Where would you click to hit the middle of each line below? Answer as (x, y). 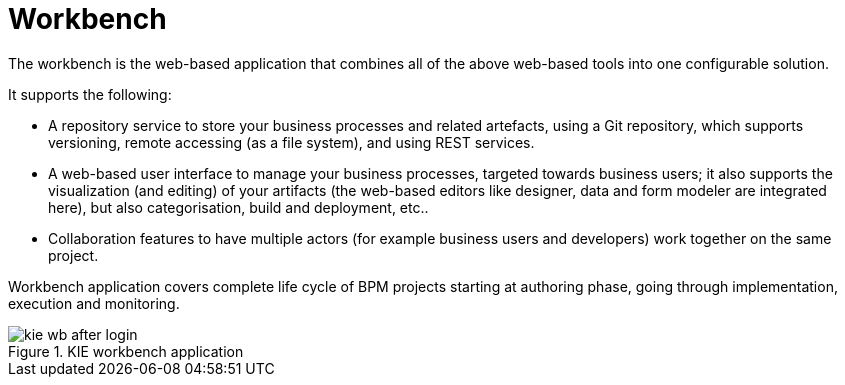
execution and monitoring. (94, 303)
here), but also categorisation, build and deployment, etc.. (238, 207)
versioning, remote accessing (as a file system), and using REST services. (291, 142)
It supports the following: (90, 94)
